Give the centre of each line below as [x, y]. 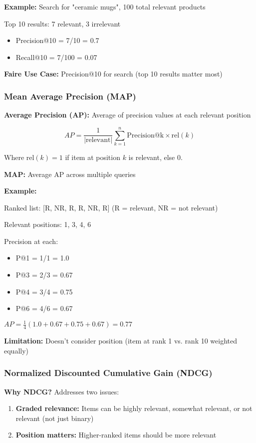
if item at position [93, 157]
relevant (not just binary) [55, 418]
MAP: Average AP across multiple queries [70, 174]
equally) [16, 350]
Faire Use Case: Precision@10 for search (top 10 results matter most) [113, 74]
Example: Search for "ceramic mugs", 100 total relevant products [105, 6]
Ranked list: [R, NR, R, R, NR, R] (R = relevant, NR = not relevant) [111, 207]
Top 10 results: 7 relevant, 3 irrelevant [62, 23]
